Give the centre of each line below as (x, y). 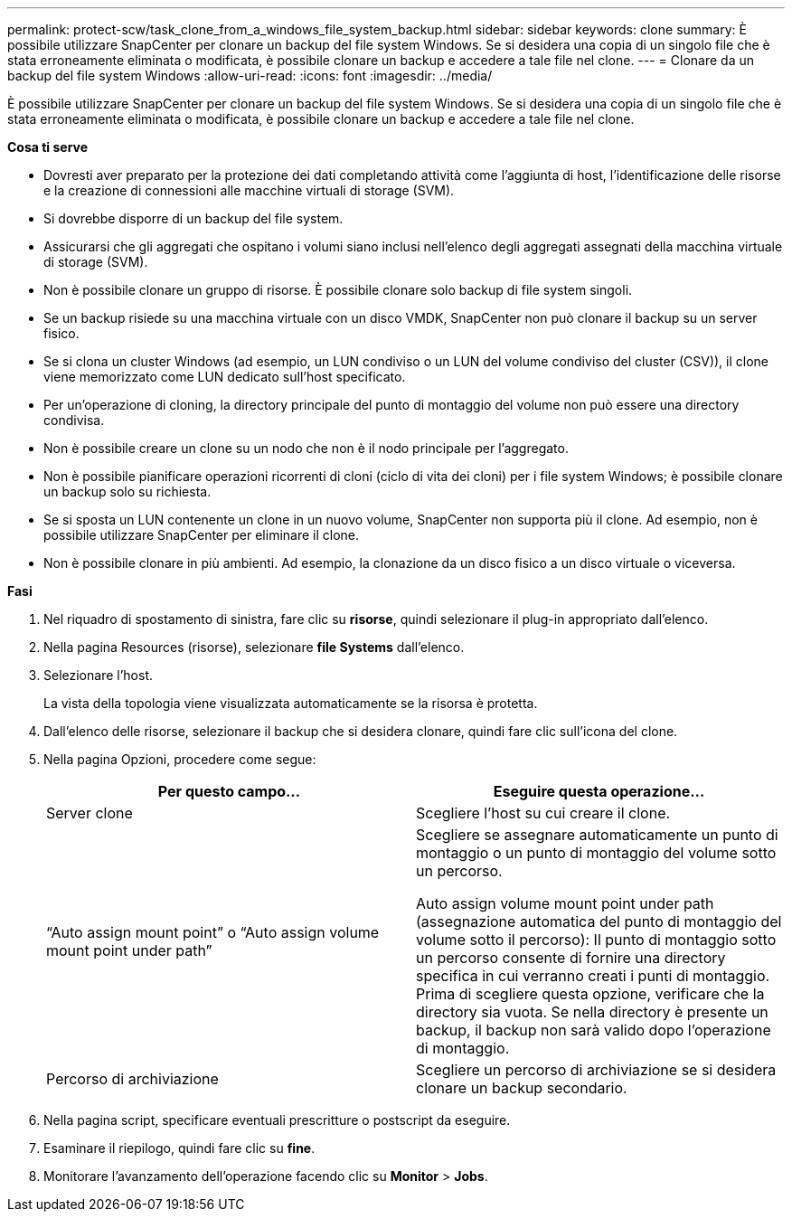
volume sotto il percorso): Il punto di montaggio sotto (596, 940)
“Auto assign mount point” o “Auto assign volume (213, 932)
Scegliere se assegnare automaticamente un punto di (597, 835)
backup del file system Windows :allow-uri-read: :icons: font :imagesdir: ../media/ (250, 76)
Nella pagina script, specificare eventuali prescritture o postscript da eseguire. (277, 1120)
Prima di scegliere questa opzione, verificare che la (590, 994)
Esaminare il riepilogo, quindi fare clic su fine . (179, 1148)
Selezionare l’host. (98, 675)
